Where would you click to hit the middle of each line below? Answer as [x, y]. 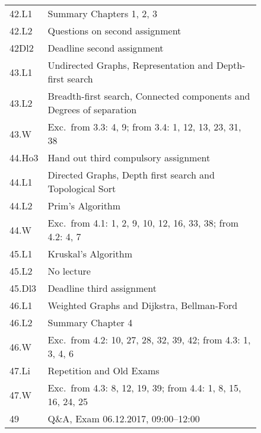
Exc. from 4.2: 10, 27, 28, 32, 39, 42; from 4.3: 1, [149, 340]
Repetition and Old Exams [104, 370]
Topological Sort [82, 188]
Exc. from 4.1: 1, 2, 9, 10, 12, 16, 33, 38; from [143, 223]
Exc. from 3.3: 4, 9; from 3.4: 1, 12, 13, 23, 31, [144, 127]
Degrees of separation [92, 109]
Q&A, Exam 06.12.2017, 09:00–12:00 [124, 418]
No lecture [69, 271]
